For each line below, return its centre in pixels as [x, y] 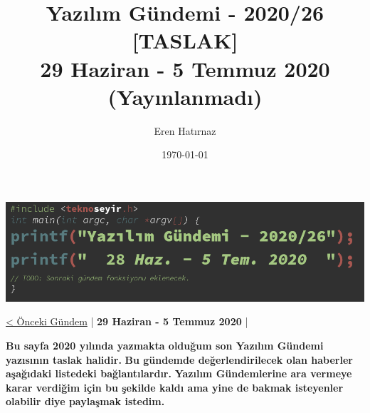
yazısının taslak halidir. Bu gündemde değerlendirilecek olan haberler [179, 359]
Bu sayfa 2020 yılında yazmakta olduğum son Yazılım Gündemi [165, 346]
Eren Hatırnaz [185, 130]
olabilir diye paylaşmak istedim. [85, 401]
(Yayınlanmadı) [185, 96]
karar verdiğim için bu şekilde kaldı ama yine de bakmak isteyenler [175, 387]
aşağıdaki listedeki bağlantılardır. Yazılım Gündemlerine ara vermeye [179, 373]
